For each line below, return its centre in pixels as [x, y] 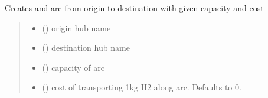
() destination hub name [86, 48]
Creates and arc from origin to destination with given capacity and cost [134, 8]
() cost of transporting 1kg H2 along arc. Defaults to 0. [142, 87]
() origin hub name [76, 27]
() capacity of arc [73, 67]
